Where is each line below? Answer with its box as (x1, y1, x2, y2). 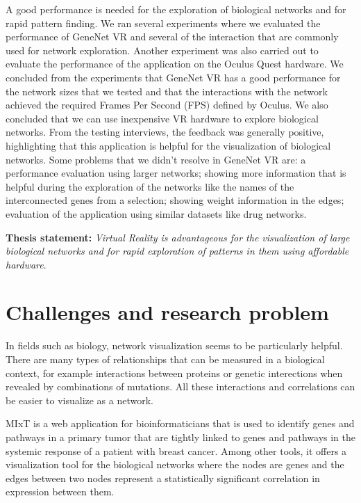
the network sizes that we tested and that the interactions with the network (6, 83, 328, 98)
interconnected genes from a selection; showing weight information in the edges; (6, 193, 344, 207)
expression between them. (6, 484, 115, 499)
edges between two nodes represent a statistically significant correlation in (6, 470, 320, 485)
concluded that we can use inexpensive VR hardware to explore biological (6, 111, 319, 125)
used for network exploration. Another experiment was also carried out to (6, 42, 319, 57)
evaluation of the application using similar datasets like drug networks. (6, 206, 307, 221)
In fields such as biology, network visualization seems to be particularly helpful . (6, 338, 343, 353)
